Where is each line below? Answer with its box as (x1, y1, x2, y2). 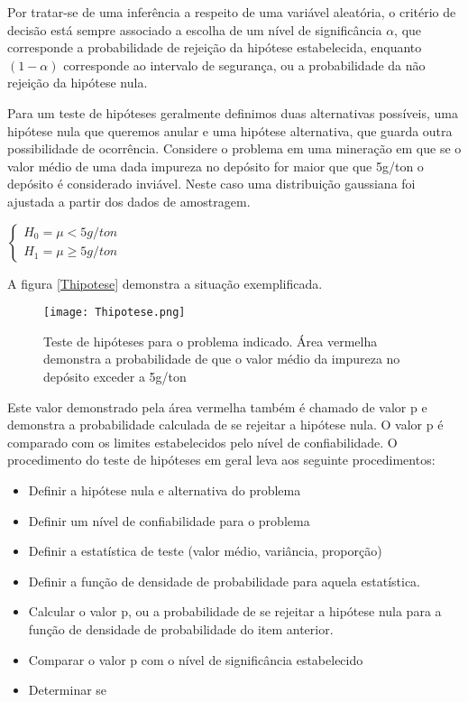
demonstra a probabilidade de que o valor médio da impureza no (43, 349, 400, 368)
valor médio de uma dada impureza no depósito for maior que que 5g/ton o (7, 156, 424, 175)
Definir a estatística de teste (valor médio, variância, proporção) (28, 541, 382, 560)
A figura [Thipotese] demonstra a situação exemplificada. (7, 273, 323, 292)
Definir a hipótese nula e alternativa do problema (28, 480, 301, 499)
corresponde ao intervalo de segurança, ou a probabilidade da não (63, 55, 426, 74)
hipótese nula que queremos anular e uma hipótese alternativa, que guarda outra (7, 121, 453, 140)
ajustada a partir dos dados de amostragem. (7, 191, 251, 210)
